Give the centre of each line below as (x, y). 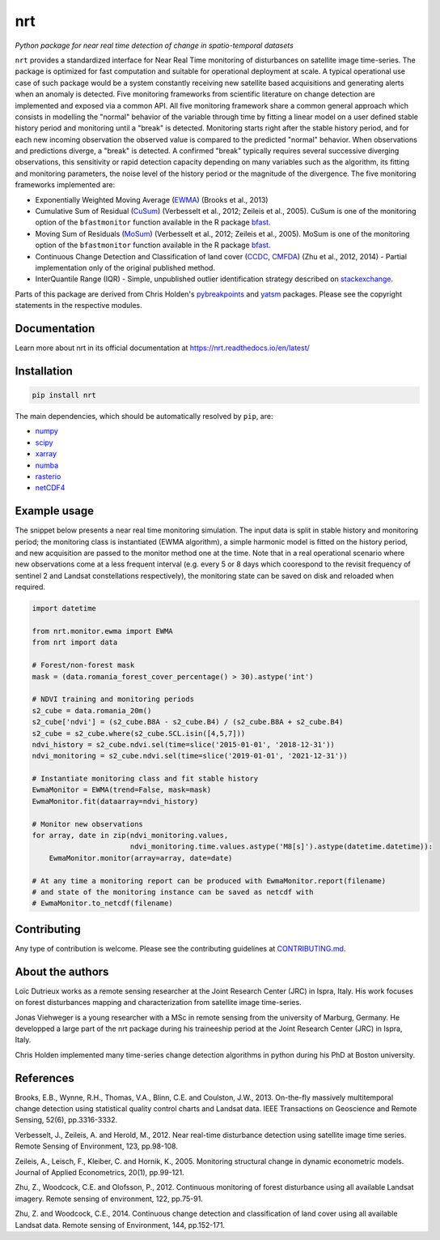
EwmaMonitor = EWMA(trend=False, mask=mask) (122, 790)
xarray (46, 454)
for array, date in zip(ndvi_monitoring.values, (130, 836)
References (44, 1078)
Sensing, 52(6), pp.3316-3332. (66, 1120)
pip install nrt (64, 396)
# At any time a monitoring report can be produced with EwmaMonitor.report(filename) (209, 881)
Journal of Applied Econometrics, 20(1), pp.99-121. (100, 1172)
